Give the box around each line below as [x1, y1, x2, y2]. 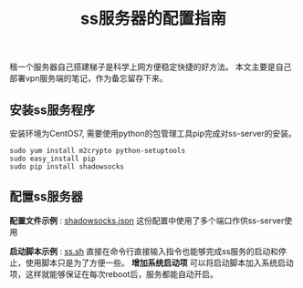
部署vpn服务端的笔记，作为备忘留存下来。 [9, 73, 168, 84]
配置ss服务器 [9, 189, 84, 205]
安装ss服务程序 [9, 102, 96, 118]
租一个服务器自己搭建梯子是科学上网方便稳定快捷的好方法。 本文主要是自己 [9, 61, 292, 73]
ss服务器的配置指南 [80, 8, 226, 29]
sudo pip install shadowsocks [9, 162, 125, 171]
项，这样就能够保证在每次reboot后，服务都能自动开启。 [9, 268, 219, 279]
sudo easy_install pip [9, 154, 96, 163]
